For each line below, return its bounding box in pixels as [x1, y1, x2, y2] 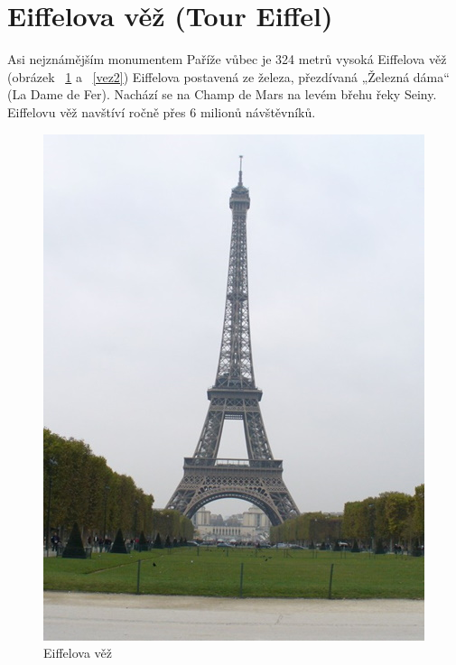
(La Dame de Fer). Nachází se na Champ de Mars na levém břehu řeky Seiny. [7, 85, 437, 104]
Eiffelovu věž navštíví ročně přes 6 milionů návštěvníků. [7, 102, 316, 121]
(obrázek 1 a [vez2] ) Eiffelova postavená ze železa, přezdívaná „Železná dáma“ [7, 67, 450, 86]
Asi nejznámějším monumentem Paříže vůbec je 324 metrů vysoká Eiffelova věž [7, 50, 447, 69]
